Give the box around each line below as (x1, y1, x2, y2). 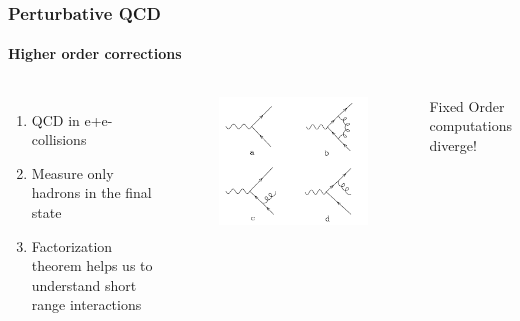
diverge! (429, 134, 477, 155)
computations (429, 115, 512, 136)
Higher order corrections (8, 43, 182, 64)
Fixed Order (429, 95, 505, 116)
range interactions (31, 294, 142, 315)
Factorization (31, 235, 113, 256)
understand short (31, 274, 137, 295)
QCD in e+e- (31, 109, 113, 130)
